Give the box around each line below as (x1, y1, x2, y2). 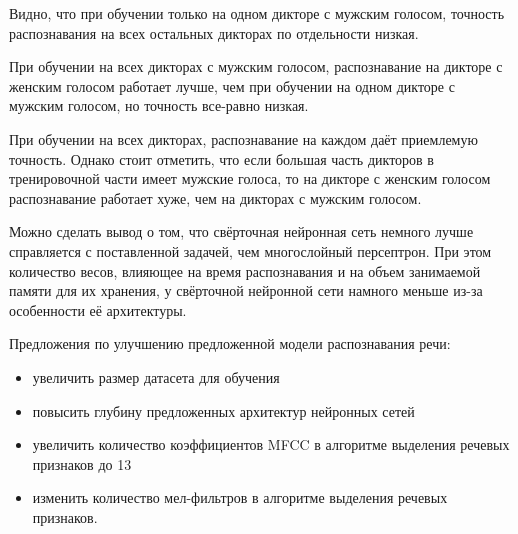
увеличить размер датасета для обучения (32, 366, 280, 387)
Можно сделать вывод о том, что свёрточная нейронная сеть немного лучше (9, 221, 474, 242)
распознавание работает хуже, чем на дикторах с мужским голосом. (9, 187, 422, 208)
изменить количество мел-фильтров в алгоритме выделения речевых (32, 487, 448, 508)
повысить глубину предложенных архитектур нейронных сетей (32, 400, 415, 421)
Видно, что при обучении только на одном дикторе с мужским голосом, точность (9, 3, 505, 23)
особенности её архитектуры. (9, 299, 187, 320)
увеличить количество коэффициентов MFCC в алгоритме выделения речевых (32, 434, 510, 455)
